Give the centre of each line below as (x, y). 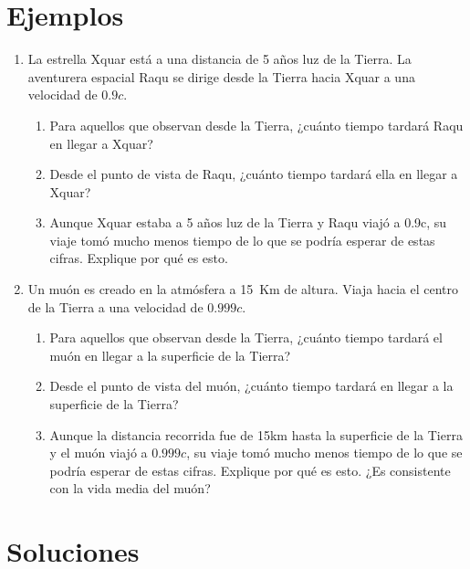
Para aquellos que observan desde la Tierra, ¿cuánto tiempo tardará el (246, 337)
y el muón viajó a (99, 453)
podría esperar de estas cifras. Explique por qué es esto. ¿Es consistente (250, 470)
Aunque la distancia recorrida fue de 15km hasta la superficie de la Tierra (256, 434)
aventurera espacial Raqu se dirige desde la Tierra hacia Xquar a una (221, 76)
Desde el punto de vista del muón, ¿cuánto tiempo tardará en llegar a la (251, 386)
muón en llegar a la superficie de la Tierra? (170, 355)
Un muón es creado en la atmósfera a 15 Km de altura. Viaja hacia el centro (243, 289)
